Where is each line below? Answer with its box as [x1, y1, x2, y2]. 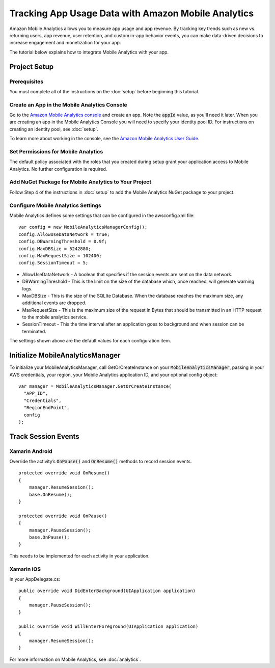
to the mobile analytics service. [22, 314, 88, 320]
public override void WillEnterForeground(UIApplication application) [18, 624, 199, 629]
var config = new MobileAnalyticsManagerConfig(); [18, 224, 148, 230]
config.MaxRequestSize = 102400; [18, 253, 102, 258]
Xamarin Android [9, 447, 53, 455]
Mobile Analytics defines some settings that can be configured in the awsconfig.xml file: [9, 212, 195, 219]
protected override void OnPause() [18, 513, 107, 519]
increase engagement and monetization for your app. [9, 40, 121, 46]
